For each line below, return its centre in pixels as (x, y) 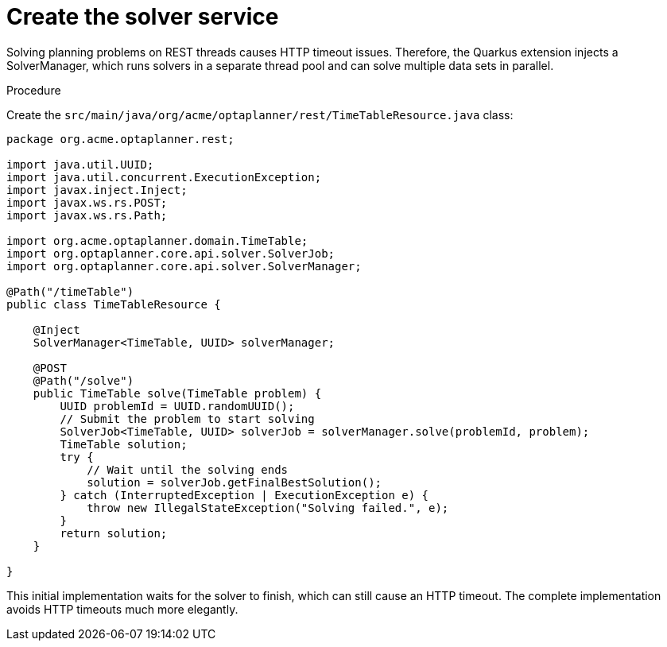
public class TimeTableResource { (114, 304)
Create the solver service (143, 17)
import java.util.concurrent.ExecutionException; (164, 177)
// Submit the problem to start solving (187, 418)
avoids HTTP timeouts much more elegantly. (122, 609)
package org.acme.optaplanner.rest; (120, 139)
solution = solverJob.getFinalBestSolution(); (235, 482)
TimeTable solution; (124, 444)
